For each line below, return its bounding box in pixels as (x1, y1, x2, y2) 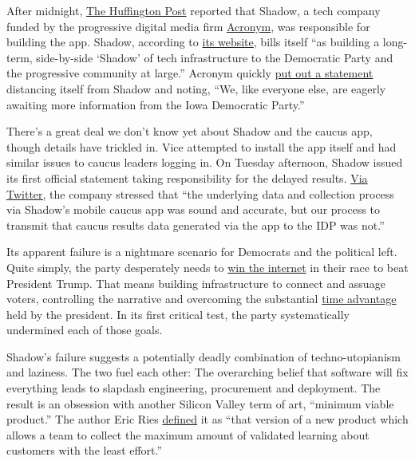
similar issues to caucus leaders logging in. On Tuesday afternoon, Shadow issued (6, 154, 403, 171)
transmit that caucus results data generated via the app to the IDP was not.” (6, 216, 385, 233)
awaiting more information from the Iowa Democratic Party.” (6, 96, 305, 112)
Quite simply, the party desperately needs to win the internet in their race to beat (6, 258, 409, 275)
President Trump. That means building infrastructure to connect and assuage (6, 274, 385, 291)
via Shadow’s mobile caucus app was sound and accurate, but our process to (6, 201, 381, 218)
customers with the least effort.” (6, 442, 163, 459)
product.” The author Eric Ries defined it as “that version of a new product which (6, 411, 409, 428)
